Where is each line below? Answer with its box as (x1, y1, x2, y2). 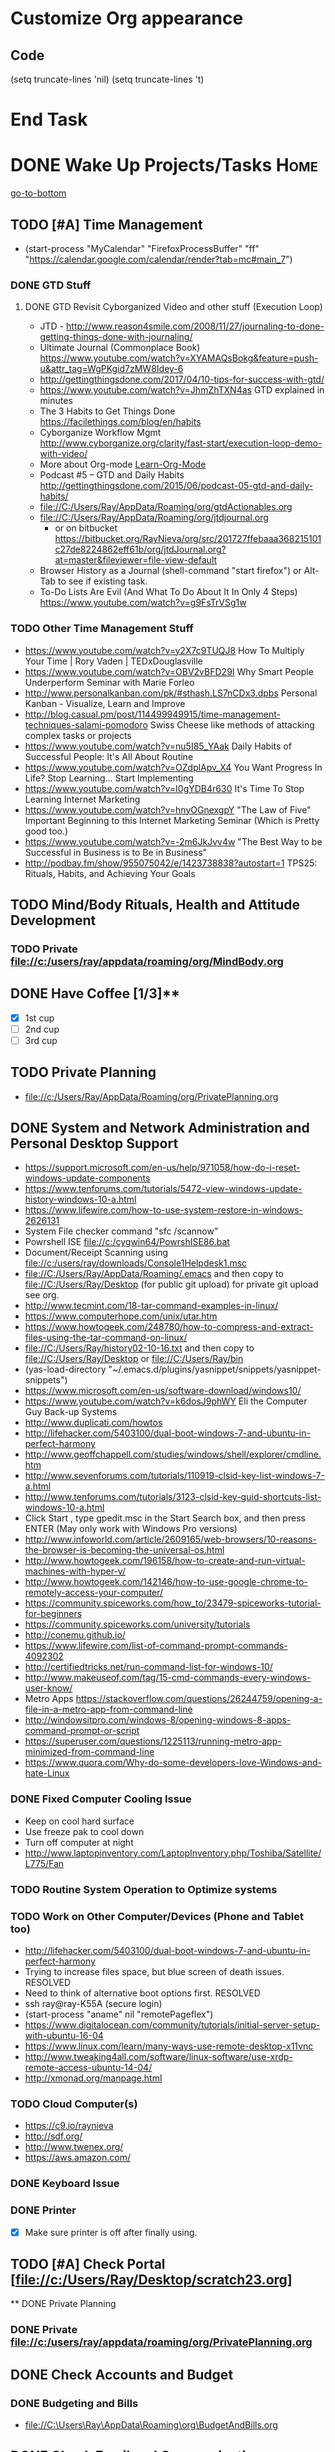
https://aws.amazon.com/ (24, 2152, 131, 2164)
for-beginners (24, 1608, 83, 1620)
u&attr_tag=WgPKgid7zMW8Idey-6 (39, 363, 184, 375)
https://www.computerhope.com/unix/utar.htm (24, 1310, 218, 1322)
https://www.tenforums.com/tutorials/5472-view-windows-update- (24, 1183, 303, 1195)
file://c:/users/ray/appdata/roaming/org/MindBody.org (10, 954, 284, 968)
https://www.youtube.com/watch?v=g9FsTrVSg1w (39, 597, 247, 609)
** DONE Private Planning (10, 2298, 117, 2310)
